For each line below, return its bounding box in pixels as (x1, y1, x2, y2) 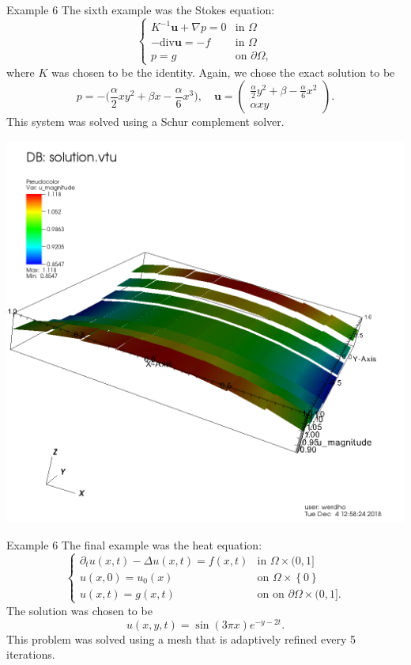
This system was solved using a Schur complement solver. (6, 113, 285, 130)
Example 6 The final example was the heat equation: (6, 536, 262, 553)
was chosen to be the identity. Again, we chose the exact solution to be (51, 63, 395, 80)
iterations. (6, 646, 55, 663)
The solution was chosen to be (6, 602, 153, 618)
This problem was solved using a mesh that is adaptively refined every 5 (6, 630, 356, 647)
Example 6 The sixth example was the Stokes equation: (6, 2, 275, 17)
